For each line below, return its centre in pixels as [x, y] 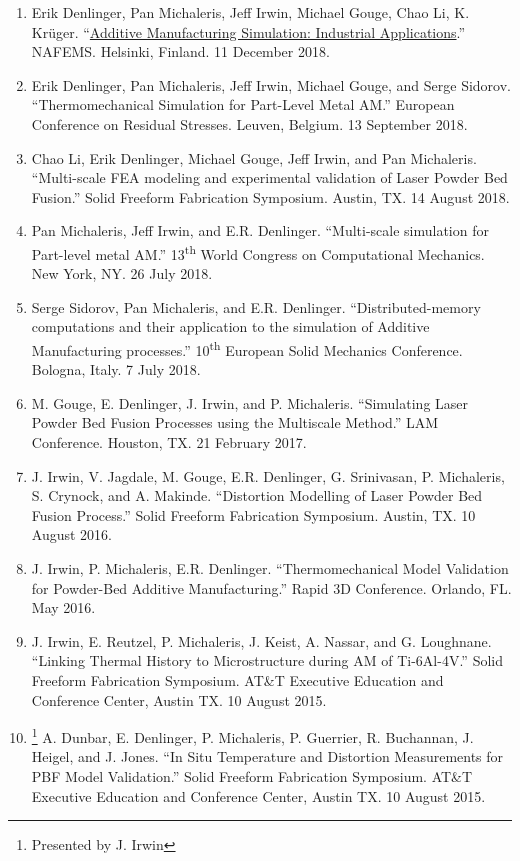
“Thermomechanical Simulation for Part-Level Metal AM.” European [243, 104]
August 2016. [71, 534]
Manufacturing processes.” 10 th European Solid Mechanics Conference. [247, 348]
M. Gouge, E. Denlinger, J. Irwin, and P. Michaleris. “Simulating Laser [250, 402]
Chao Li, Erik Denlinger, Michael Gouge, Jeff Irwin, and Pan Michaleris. [254, 157]
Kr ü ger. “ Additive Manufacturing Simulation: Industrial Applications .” [248, 31]
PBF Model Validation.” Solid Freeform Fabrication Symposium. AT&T [252, 775]
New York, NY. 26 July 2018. [122, 273]
